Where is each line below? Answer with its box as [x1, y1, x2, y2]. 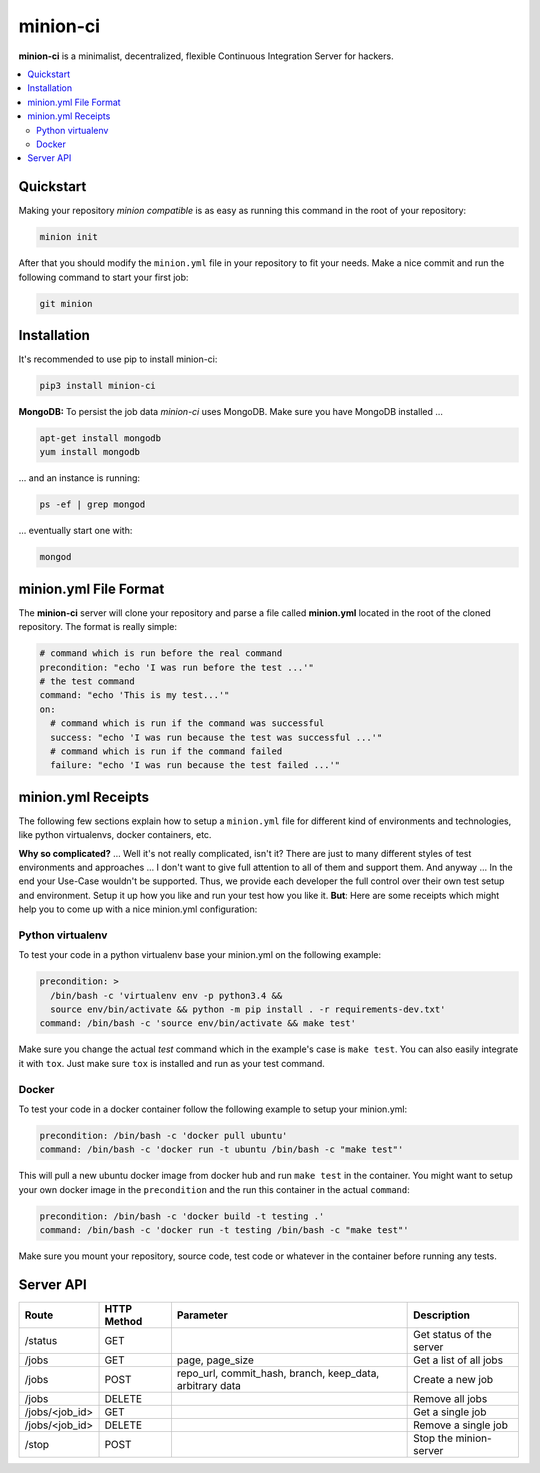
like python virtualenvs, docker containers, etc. [18, 829, 212, 841]
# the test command [39, 675, 135, 687]
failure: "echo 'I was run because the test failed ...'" [50, 760, 341, 771]
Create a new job [413, 1372, 494, 1386]
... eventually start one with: [18, 525, 133, 537]
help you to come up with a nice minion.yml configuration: [18, 903, 258, 915]
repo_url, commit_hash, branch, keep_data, [176, 1366, 380, 1380]
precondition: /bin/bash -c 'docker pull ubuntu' [39, 1130, 288, 1141]
